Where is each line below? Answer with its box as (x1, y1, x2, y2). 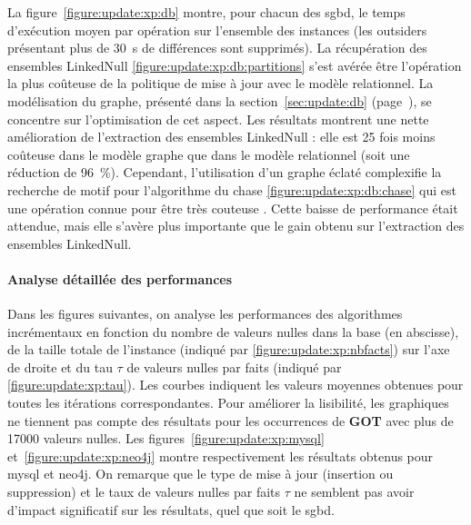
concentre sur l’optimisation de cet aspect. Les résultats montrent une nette (7, 109, 429, 128)
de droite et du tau (7, 357, 113, 376)
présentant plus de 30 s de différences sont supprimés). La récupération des (7, 38, 427, 57)
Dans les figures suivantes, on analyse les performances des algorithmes (7, 304, 403, 323)
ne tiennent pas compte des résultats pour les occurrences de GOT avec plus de (7, 411, 454, 430)
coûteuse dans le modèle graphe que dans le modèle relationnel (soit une (7, 144, 410, 163)
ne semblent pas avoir (294, 482, 415, 501)
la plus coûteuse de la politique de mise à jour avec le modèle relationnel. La (7, 74, 434, 93)
